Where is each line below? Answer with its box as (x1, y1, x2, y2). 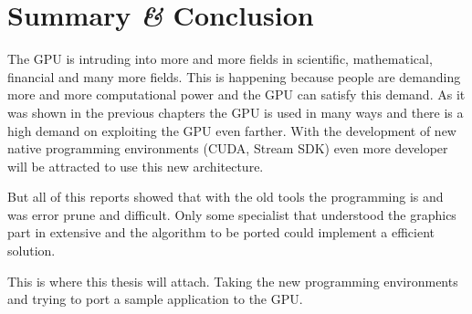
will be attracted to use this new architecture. (7, 156, 264, 175)
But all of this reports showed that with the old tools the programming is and (7, 187, 444, 206)
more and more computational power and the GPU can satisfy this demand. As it (7, 85, 466, 104)
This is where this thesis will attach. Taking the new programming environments (7, 271, 458, 290)
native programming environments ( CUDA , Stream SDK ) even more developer (7, 139, 448, 158)
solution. (7, 241, 56, 260)
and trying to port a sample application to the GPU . (7, 289, 303, 309)
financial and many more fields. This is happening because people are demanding (7, 67, 461, 86)
